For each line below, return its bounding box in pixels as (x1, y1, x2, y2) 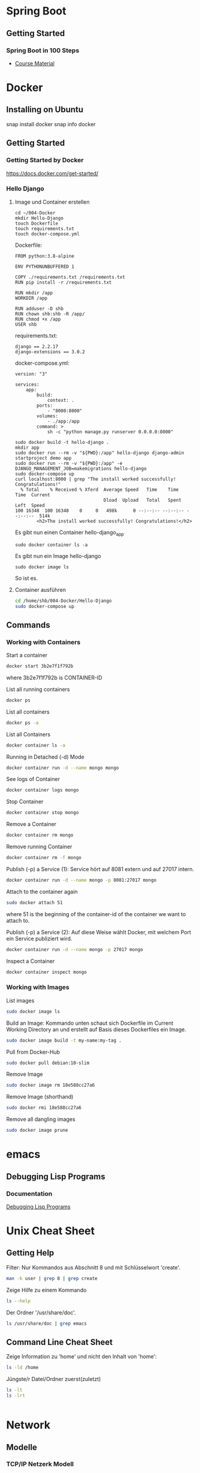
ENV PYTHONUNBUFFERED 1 (14, 263, 75, 270)
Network (6, 1418, 51, 1432)
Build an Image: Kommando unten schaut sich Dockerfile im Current (6, 1019, 174, 1027)
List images (6, 997, 35, 1004)
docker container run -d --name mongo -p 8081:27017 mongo (6, 877, 157, 883)
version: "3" (14, 371, 48, 377)
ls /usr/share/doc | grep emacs (6, 1320, 87, 1326)
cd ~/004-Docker (14, 210, 56, 216)
